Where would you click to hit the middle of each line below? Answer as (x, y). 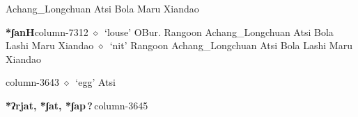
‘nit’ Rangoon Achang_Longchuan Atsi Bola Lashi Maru (231, 45)
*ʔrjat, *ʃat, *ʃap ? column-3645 (77, 105)
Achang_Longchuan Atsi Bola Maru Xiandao (102, 8)
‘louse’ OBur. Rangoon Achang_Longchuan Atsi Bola (219, 31)
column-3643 (32, 82)
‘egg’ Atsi (95, 82)
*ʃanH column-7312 (47, 31)
